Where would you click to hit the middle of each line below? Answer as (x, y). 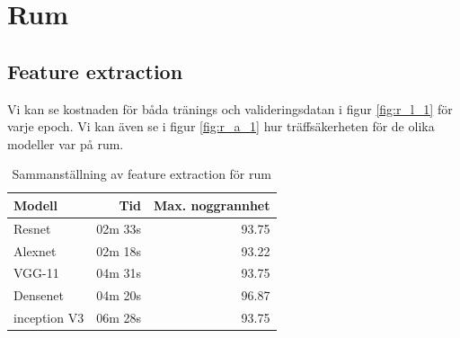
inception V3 (49, 318)
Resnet (32, 228)
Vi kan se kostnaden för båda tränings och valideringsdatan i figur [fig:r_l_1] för (230, 108)
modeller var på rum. (66, 143)
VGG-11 (36, 273)
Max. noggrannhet (212, 205)
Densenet (39, 295)
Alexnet (35, 250)
